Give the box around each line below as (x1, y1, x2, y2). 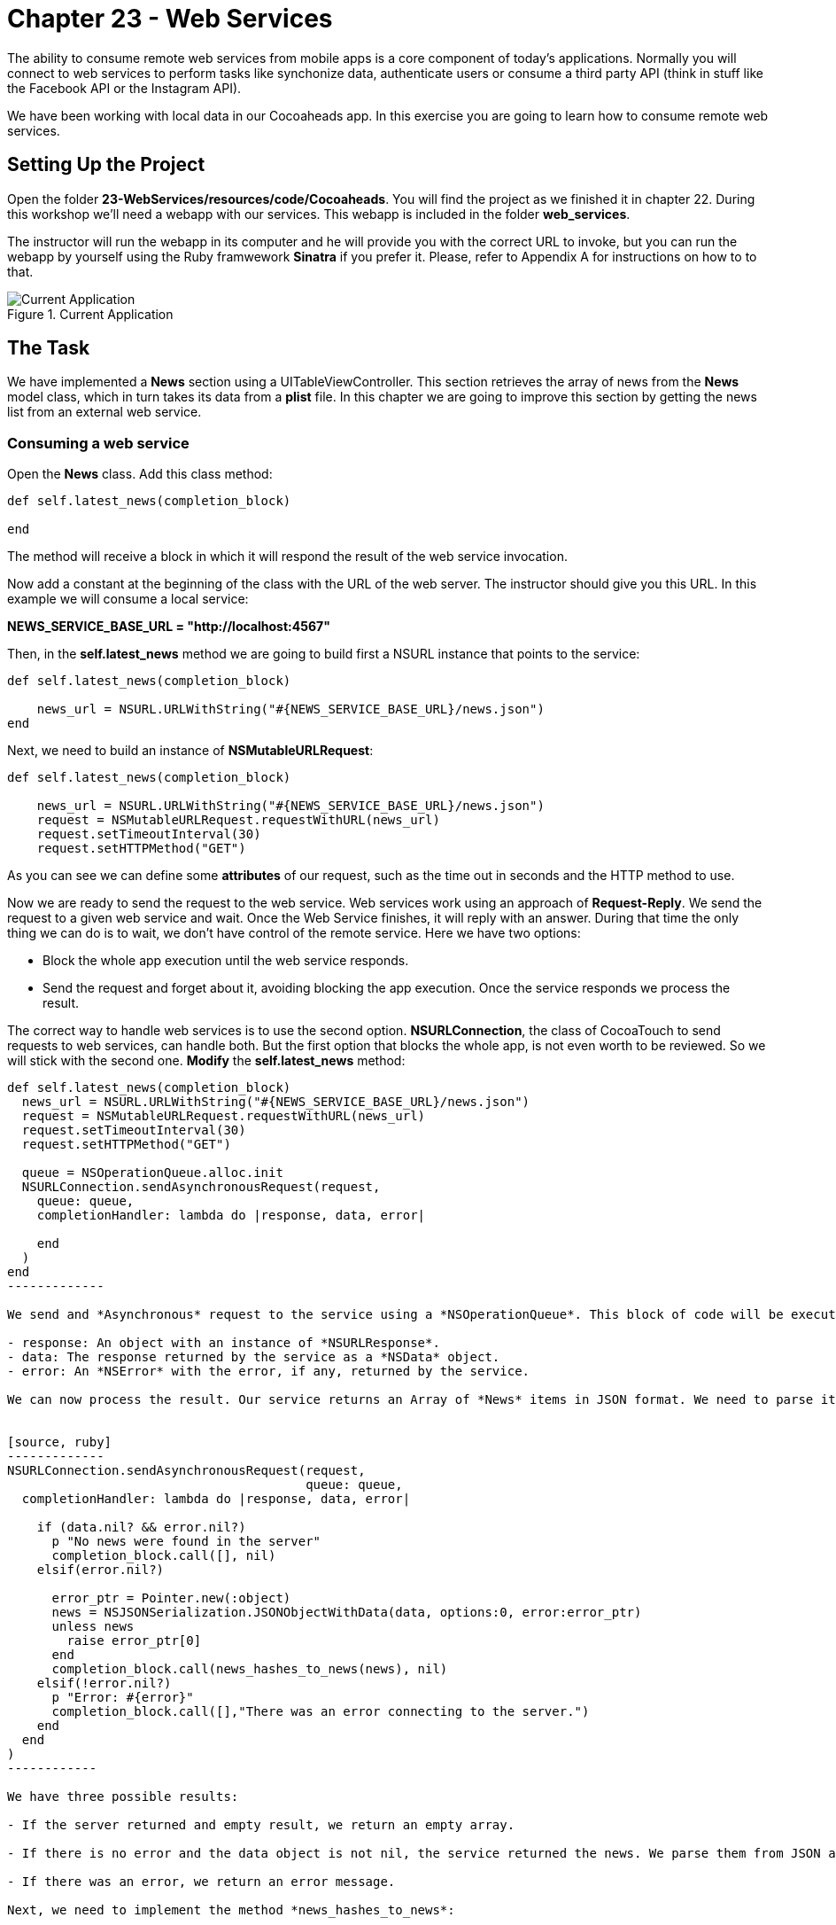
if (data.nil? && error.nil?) (36, 1520, 246, 1535)
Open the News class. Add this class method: (7, 466, 273, 482)
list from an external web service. (7, 404, 202, 420)
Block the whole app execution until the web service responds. (43, 953, 409, 969)
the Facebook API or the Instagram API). (7, 80, 242, 96)
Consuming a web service (7, 433, 190, 452)
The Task (7, 337, 90, 360)
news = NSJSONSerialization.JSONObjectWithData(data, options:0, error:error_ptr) (51, 1605, 642, 1620)
